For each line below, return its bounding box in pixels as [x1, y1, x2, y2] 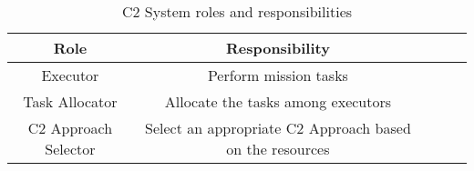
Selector [45, 138, 96, 159]
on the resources [226, 138, 330, 159]
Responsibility [225, 37, 330, 58]
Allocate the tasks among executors [164, 91, 392, 112]
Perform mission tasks [207, 65, 348, 85]
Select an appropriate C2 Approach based [145, 117, 411, 138]
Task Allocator [23, 91, 118, 112]
